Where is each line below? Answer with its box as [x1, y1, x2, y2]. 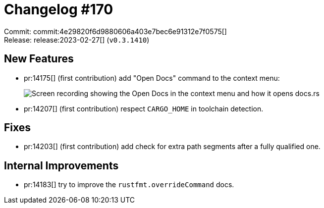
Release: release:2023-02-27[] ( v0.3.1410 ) [4, 35, 150, 44]
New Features [4, 52, 74, 65]
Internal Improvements [4, 159, 119, 172]
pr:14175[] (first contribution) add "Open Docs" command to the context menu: [24, 73, 280, 82]
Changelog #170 [4, 1, 113, 18]
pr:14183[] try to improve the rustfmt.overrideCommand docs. [24, 180, 234, 189]
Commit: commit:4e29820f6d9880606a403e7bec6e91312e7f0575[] [4, 27, 227, 36]
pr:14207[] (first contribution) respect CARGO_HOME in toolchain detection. [24, 104, 264, 113]
